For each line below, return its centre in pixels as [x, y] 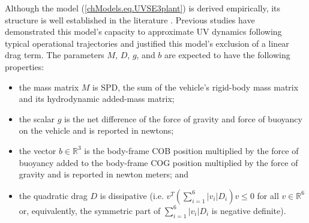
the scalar [37, 118]
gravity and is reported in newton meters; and [104, 174]
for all [268, 195]
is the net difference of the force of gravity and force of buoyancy [183, 118]
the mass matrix [49, 87]
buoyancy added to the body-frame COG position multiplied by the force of [158, 162]
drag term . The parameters [55, 55]
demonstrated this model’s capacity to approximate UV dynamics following [143, 31]
